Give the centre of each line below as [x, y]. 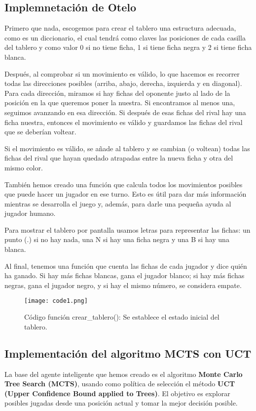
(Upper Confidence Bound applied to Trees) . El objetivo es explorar [117, 393]
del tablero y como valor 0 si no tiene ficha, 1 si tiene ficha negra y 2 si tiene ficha [128, 47]
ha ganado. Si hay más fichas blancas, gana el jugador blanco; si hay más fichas [125, 275]
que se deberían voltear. [40, 132]
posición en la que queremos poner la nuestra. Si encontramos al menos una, [120, 103]
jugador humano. [30, 213]
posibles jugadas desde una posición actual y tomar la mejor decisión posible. [121, 403]
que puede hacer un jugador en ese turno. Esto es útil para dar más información [126, 194]
